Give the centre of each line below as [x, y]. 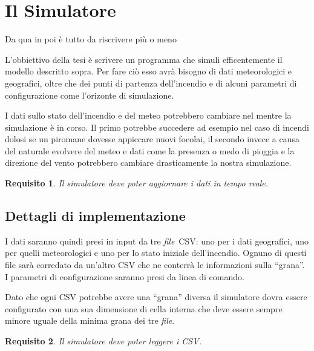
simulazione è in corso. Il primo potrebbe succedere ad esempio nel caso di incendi [157, 127]
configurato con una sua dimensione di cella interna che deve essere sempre [144, 308]
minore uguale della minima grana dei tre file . [90, 320]
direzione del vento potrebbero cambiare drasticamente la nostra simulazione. [148, 162]
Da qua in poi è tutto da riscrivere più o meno [91, 39]
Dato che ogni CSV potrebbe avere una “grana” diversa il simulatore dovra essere [156, 297]
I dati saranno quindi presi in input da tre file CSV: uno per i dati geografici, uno [157, 241]
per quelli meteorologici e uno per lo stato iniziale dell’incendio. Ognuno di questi [156, 253]
